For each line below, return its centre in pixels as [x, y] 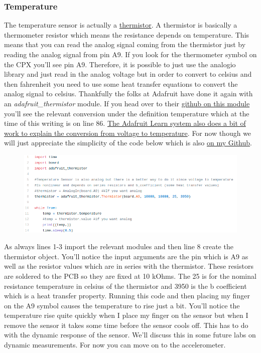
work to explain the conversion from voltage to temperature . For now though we [128, 133]
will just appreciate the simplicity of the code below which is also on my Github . [128, 143]
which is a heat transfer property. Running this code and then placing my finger [127, 296]
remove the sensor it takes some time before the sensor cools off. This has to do [126, 325]
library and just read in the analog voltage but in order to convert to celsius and [128, 74]
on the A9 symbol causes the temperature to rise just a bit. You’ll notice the [122, 305]
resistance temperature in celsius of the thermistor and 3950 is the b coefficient [125, 286]
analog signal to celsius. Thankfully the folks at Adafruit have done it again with [128, 94]
